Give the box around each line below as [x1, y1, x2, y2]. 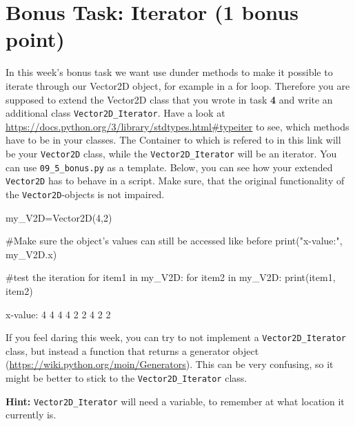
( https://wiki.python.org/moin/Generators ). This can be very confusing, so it [6, 357, 334, 371]
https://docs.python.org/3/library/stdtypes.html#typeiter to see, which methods [6, 119, 349, 133]
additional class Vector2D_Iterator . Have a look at [6, 106, 225, 120]
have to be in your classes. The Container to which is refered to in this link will [6, 133, 341, 147]
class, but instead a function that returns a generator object [6, 343, 259, 358]
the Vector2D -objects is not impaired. [6, 186, 165, 201]
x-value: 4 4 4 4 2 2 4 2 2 [6, 307, 111, 321]
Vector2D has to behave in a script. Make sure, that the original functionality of [6, 173, 345, 188]
